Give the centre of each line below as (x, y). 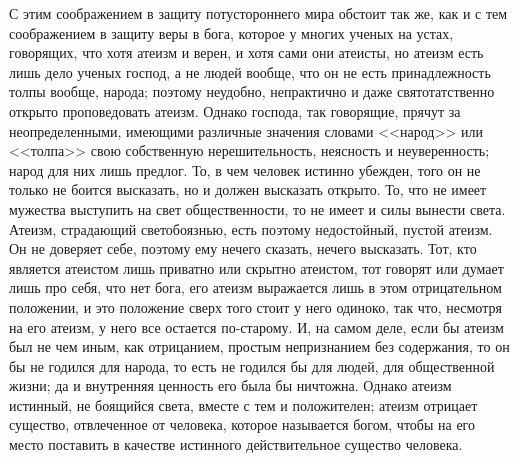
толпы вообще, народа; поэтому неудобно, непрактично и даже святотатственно (252, 91)
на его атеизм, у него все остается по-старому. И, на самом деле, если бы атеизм (256, 326)
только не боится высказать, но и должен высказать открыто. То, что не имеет (248, 189)
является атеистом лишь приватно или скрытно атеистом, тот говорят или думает (256, 267)
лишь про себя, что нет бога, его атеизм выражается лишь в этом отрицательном (255, 287)
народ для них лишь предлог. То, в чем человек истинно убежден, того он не (245, 169)
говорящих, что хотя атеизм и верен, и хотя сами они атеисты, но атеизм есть (246, 52)
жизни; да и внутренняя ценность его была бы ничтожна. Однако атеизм (230, 385)
